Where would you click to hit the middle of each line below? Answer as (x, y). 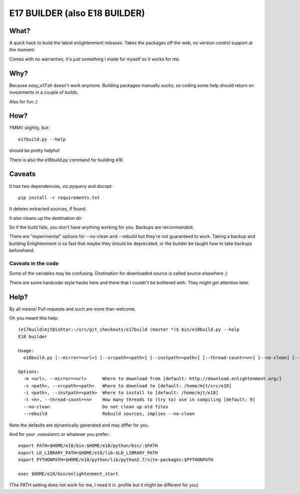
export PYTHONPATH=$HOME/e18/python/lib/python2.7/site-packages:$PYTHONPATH (116, 460)
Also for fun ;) (23, 101)
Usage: (26, 350)
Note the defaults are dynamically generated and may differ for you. (79, 425)
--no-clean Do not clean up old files (96, 407)
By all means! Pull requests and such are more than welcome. (72, 309)
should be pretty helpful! (34, 151)
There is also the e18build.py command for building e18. (66, 160)
